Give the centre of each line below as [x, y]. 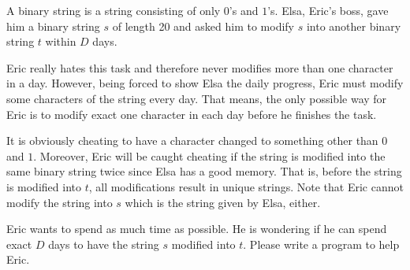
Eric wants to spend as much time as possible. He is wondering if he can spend [197, 229]
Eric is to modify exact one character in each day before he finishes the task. [192, 114]
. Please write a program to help [321, 244]
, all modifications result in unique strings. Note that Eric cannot [246, 186]
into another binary [354, 26]
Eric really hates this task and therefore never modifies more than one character [200, 67]
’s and [244, 10]
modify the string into [60, 202]
